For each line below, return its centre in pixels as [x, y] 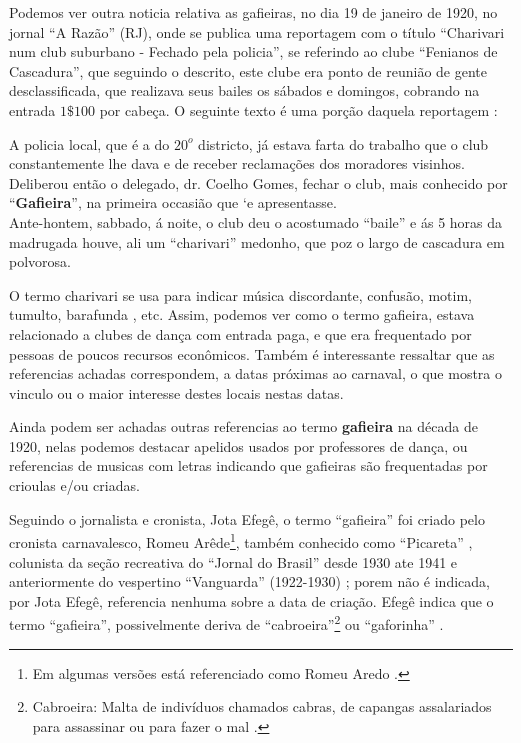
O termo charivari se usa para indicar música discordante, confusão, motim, [240, 294]
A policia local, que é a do [89, 143]
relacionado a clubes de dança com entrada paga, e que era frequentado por [240, 333]
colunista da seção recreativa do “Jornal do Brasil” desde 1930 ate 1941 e [233, 561]
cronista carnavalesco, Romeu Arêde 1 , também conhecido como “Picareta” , [241, 540]
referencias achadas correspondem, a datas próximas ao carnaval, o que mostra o [256, 373]
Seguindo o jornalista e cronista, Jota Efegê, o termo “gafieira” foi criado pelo [247, 518]
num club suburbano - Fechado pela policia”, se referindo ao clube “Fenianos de [253, 51]
